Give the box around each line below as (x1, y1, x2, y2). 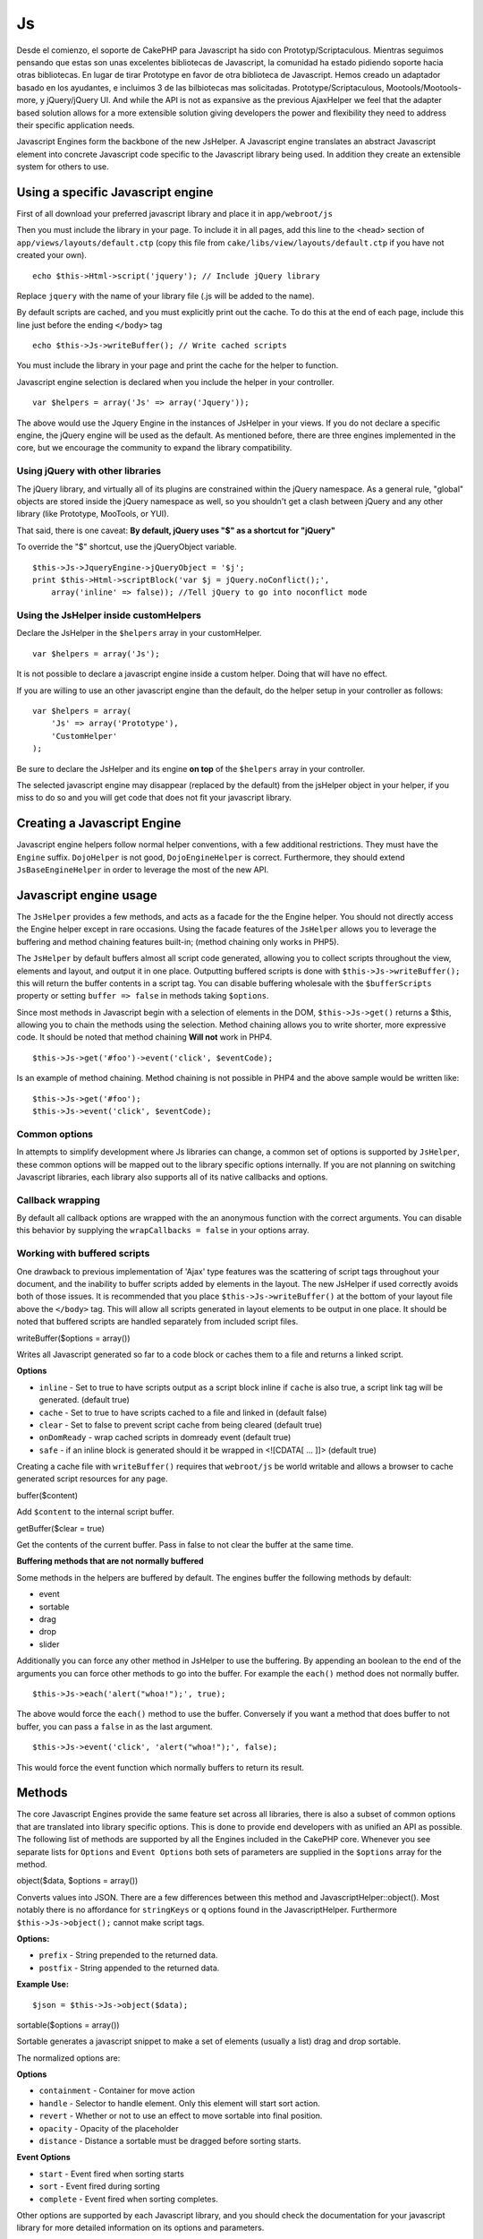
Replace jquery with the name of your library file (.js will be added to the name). (16, 290, 315, 301)
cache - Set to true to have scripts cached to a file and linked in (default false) (38, 1407, 327, 1418)
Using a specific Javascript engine (16, 184, 214, 200)
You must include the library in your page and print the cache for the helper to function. (16, 360, 339, 371)
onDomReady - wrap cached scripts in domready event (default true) (38, 1432, 292, 1443)
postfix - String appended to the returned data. (38, 1962, 220, 1973)
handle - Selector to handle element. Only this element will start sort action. (38, 2097, 321, 2108)
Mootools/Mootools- (386, 81, 462, 93)
